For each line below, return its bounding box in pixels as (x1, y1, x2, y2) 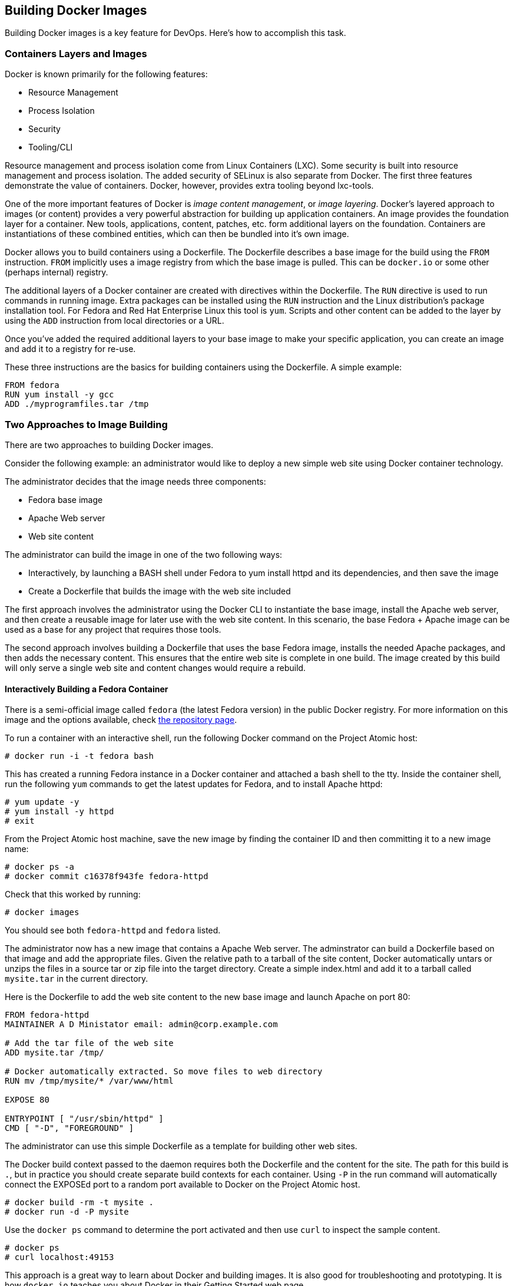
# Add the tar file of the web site (5, 1038, 174, 1048)
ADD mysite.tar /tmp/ (5, 1048, 104, 1058)
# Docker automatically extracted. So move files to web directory (5, 1067, 323, 1077)
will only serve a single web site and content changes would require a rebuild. (5, 662, 306, 673)
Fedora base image (28, 494, 103, 505)
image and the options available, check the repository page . (5, 715, 237, 725)
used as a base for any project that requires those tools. (5, 624, 221, 634)
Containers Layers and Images (5, 47, 147, 60)
